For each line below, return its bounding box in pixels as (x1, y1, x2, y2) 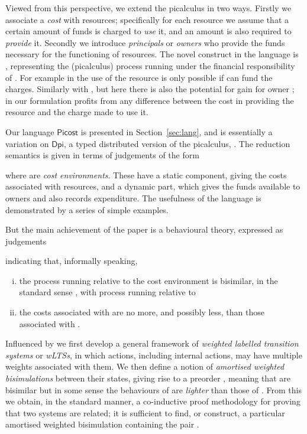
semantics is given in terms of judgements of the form (5, 149, 199, 161)
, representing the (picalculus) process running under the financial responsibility (5, 59, 295, 71)
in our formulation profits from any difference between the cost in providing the (5, 94, 294, 106)
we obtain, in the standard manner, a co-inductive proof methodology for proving (5, 395, 300, 407)
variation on (5, 137, 49, 149)
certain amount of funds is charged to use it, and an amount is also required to (5, 25, 292, 37)
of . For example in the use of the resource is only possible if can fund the (5, 71, 273, 83)
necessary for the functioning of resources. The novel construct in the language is (5, 48, 299, 60)
